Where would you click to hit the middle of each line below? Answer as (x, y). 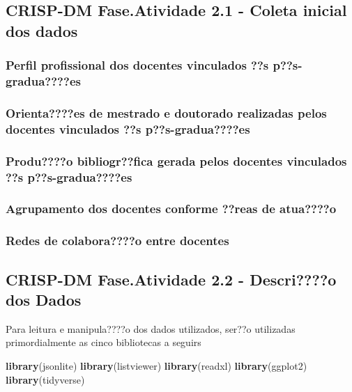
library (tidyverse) (45, 379)
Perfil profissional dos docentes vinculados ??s (137, 65)
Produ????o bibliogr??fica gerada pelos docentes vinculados (176, 160)
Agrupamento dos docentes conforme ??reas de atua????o (171, 209)
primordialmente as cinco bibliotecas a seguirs (104, 342)
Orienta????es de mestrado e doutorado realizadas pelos (166, 112)
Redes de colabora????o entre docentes (117, 241)
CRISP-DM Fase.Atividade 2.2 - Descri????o (171, 279)
